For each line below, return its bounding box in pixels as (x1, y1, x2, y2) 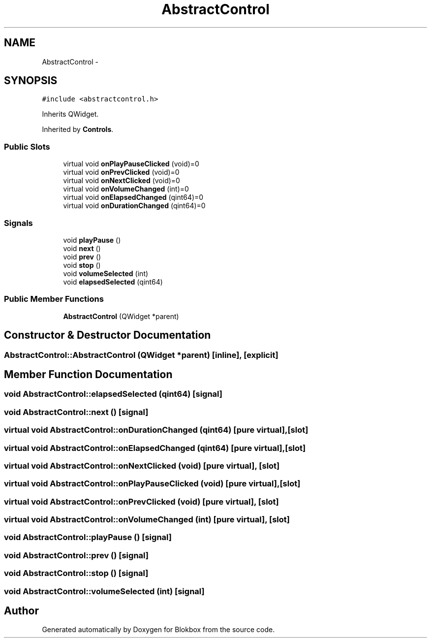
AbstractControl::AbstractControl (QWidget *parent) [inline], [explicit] (4, 350, 278, 360)
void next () (63, 244, 101, 253)
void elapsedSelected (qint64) (63, 277, 163, 286)
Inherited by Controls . (42, 125, 114, 134)
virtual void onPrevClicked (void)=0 (63, 168, 180, 177)
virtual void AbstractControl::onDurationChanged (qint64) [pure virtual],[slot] (4, 425, 308, 435)
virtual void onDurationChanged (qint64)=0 (63, 201, 206, 210)
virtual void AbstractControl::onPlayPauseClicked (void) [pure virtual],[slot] (4, 479, 301, 489)
